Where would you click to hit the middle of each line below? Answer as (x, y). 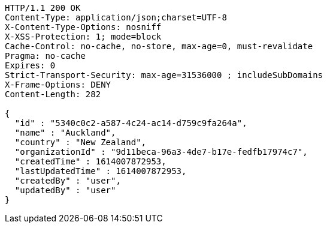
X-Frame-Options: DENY (58, 85)
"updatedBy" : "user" (65, 190)
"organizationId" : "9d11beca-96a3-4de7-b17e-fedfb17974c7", (161, 152)
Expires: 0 (30, 65)
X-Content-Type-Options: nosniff (83, 27)
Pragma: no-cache (45, 56)
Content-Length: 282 (53, 94)
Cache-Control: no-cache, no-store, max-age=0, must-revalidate (159, 46)
